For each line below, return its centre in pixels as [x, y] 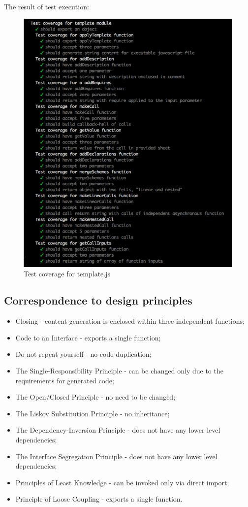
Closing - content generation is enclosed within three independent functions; [130, 321]
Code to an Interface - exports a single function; [88, 337]
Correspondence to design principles [98, 300]
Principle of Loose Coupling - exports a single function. [99, 499]
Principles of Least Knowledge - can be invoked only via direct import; [122, 482]
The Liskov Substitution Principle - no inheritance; [93, 413]
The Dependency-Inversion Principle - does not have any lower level [118, 430]
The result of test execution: [46, 6]
